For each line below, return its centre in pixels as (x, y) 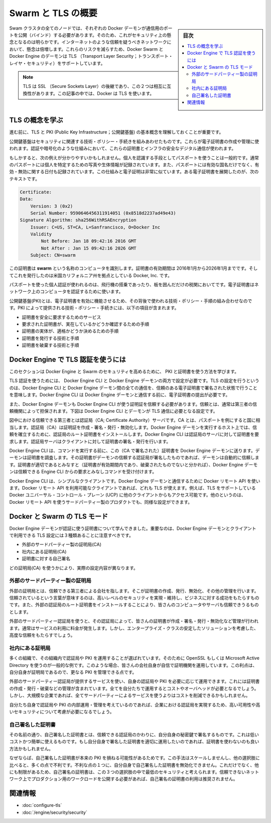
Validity (41, 234)
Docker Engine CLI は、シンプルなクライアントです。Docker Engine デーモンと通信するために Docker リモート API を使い (135, 481)
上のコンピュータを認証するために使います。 (77, 292)
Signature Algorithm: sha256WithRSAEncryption (78, 220)
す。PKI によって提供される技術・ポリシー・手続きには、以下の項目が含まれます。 (94, 308)
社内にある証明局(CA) (44, 551)
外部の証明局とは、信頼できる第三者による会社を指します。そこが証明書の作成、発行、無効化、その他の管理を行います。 (134, 591)
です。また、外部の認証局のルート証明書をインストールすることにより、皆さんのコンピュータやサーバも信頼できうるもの (134, 605)
